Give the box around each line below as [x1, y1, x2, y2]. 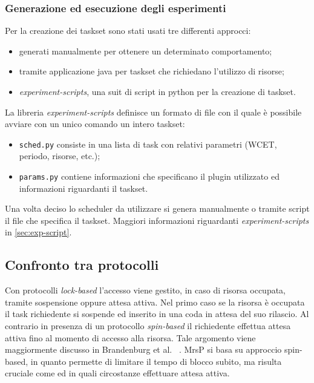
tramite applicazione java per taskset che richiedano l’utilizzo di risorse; [19, 65, 284, 77]
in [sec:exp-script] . [5, 226, 72, 238]
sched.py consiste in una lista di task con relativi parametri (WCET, [19, 137, 277, 150]
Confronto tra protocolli [5, 255, 159, 274]
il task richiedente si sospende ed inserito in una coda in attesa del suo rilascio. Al [5, 307, 309, 320]
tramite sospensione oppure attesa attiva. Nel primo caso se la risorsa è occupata [5, 295, 305, 308]
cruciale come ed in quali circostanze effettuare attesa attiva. [5, 367, 230, 379]
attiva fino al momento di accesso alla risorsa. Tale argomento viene [5, 331, 256, 344]
